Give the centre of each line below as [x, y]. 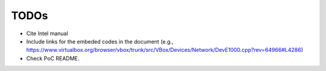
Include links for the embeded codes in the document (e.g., [100, 41]
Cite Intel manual [47, 33]
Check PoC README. [53, 58]
